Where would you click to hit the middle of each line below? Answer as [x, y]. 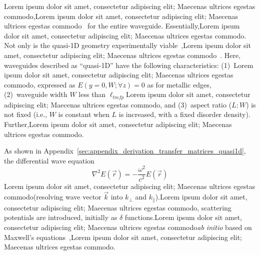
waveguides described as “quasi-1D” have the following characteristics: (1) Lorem [129, 65]
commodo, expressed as [40, 84]
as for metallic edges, [179, 84]
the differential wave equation [49, 160]
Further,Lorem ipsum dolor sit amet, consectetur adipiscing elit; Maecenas [118, 124]
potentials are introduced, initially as [61, 217]
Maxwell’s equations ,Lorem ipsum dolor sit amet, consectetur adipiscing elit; [123, 237]
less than [92, 94]
